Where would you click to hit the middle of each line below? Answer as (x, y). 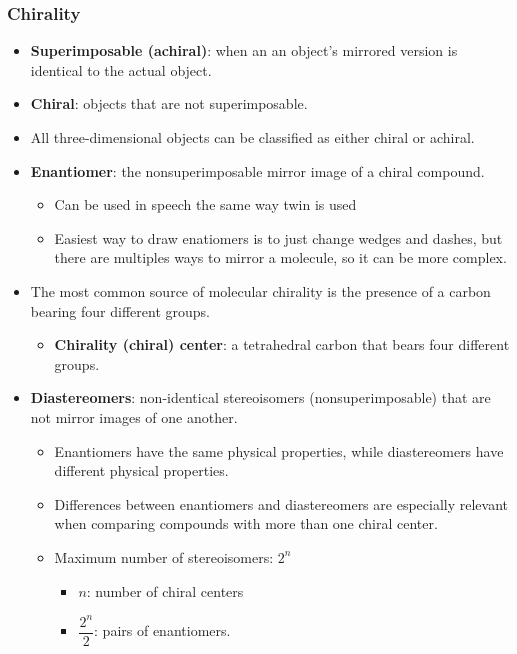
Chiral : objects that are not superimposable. (169, 103)
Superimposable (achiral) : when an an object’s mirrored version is (244, 50)
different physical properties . (141, 470)
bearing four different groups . (120, 310)
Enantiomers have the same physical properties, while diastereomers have (279, 450)
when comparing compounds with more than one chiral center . (246, 523)
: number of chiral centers (165, 590)
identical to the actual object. (121, 69)
